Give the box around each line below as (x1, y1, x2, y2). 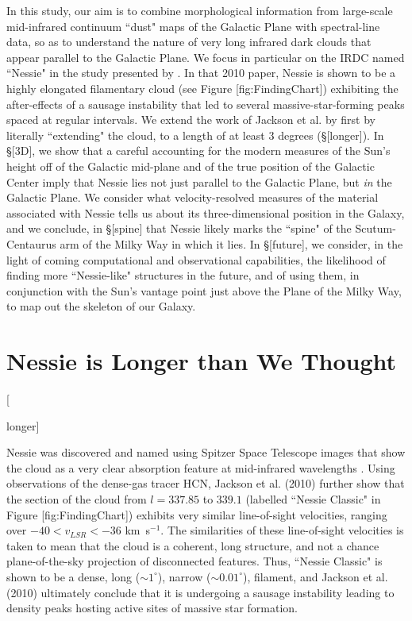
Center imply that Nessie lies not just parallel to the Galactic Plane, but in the (6, 173, 392, 190)
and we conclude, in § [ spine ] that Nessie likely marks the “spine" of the (6, 220, 352, 237)
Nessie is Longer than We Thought (6, 345, 397, 377)
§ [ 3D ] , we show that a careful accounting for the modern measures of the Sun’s (6, 142, 391, 159)
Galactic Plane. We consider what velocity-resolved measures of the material (6, 189, 379, 206)
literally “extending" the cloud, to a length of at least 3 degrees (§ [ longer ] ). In (6, 126, 384, 143)
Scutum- (355, 220, 396, 237)
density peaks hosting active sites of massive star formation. (6, 600, 298, 616)
